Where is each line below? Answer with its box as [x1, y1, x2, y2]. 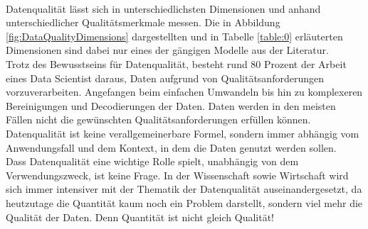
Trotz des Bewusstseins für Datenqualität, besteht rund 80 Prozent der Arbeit [6, 56, 347, 71]
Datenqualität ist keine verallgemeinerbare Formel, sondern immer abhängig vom [6, 125, 359, 140]
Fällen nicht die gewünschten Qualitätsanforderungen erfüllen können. [6, 112, 311, 127]
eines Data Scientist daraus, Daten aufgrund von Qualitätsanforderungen [6, 70, 324, 85]
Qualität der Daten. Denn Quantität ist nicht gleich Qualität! [6, 209, 274, 224]
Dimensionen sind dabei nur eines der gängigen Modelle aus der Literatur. [6, 43, 329, 57]
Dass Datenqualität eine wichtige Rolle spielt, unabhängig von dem [6, 154, 299, 169]
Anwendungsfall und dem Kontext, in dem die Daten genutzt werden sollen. [6, 140, 337, 155]
